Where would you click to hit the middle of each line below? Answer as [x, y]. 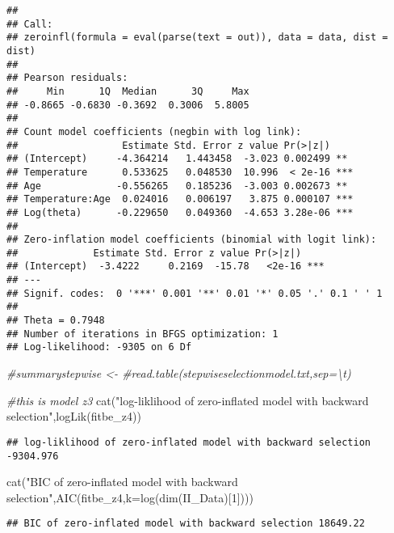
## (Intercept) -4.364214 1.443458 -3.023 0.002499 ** [177, 159]
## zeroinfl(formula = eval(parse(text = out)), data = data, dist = [197, 38]
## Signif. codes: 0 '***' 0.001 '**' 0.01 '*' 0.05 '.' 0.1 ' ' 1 [195, 293]
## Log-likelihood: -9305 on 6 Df [99, 347]
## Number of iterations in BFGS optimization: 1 [143, 334]
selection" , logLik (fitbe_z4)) [74, 416]
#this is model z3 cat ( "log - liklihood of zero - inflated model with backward [188, 400]
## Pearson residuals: [67, 78]
